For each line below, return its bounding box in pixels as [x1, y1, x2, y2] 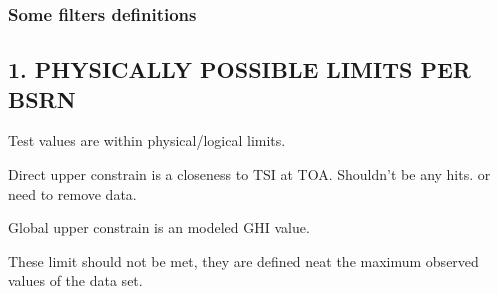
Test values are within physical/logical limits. [8, 130, 286, 151]
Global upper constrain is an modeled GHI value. [8, 217, 310, 238]
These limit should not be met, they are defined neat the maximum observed [8, 250, 479, 271]
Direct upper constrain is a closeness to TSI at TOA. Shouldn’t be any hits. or [8, 164, 491, 185]
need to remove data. [8, 183, 137, 204]
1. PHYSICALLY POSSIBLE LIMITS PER [8, 54, 471, 85]
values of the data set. [8, 270, 143, 291]
